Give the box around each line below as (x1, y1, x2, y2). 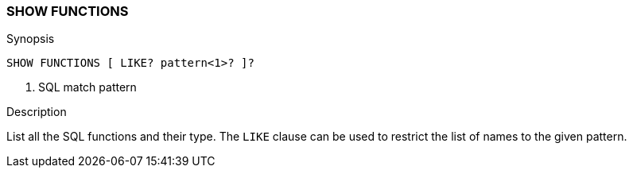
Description (6, 105, 67, 119)
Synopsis (6, 32, 55, 46)
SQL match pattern (38, 80, 137, 95)
